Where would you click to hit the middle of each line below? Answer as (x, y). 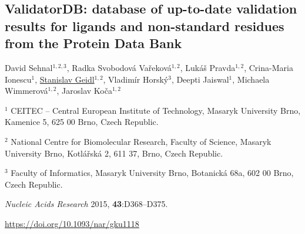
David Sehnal (29, 67)
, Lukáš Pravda (208, 67)
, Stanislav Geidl (65, 79)
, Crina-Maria (269, 67)
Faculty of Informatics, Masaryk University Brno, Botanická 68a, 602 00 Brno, (152, 173)
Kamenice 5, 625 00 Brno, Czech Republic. (82, 122)
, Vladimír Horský (136, 79)
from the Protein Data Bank (93, 43)
